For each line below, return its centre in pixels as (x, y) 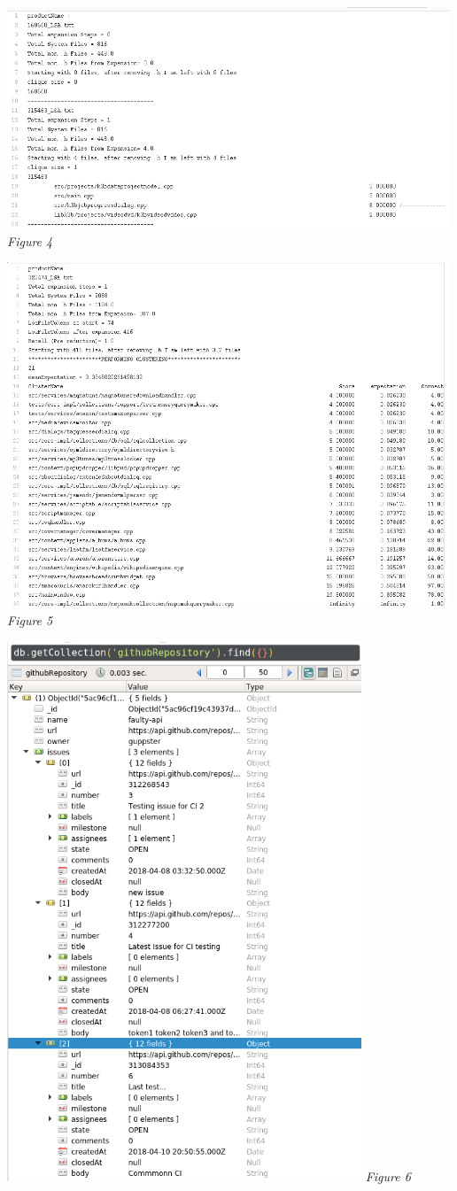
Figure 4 (30, 240)
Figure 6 (388, 1176)
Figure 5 (30, 620)
